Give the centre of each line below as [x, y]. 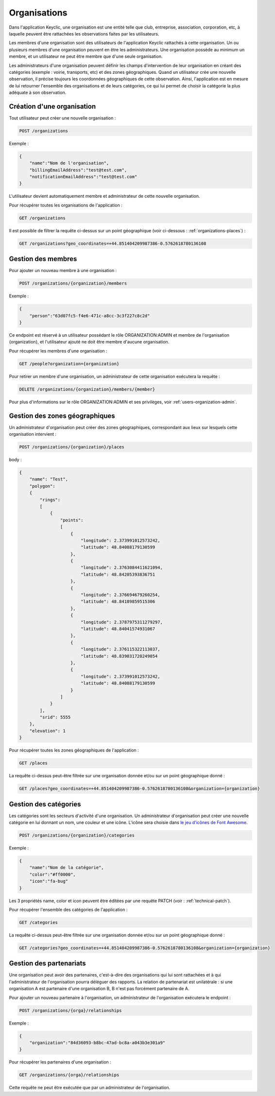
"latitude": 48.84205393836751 [118, 574]
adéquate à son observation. [38, 93]
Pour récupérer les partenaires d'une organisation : [60, 1062]
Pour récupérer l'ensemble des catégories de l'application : [68, 909]
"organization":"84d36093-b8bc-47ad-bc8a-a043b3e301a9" [97, 1043]
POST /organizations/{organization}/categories [77, 835]
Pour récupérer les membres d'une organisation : [58, 351]
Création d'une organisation [52, 106]
